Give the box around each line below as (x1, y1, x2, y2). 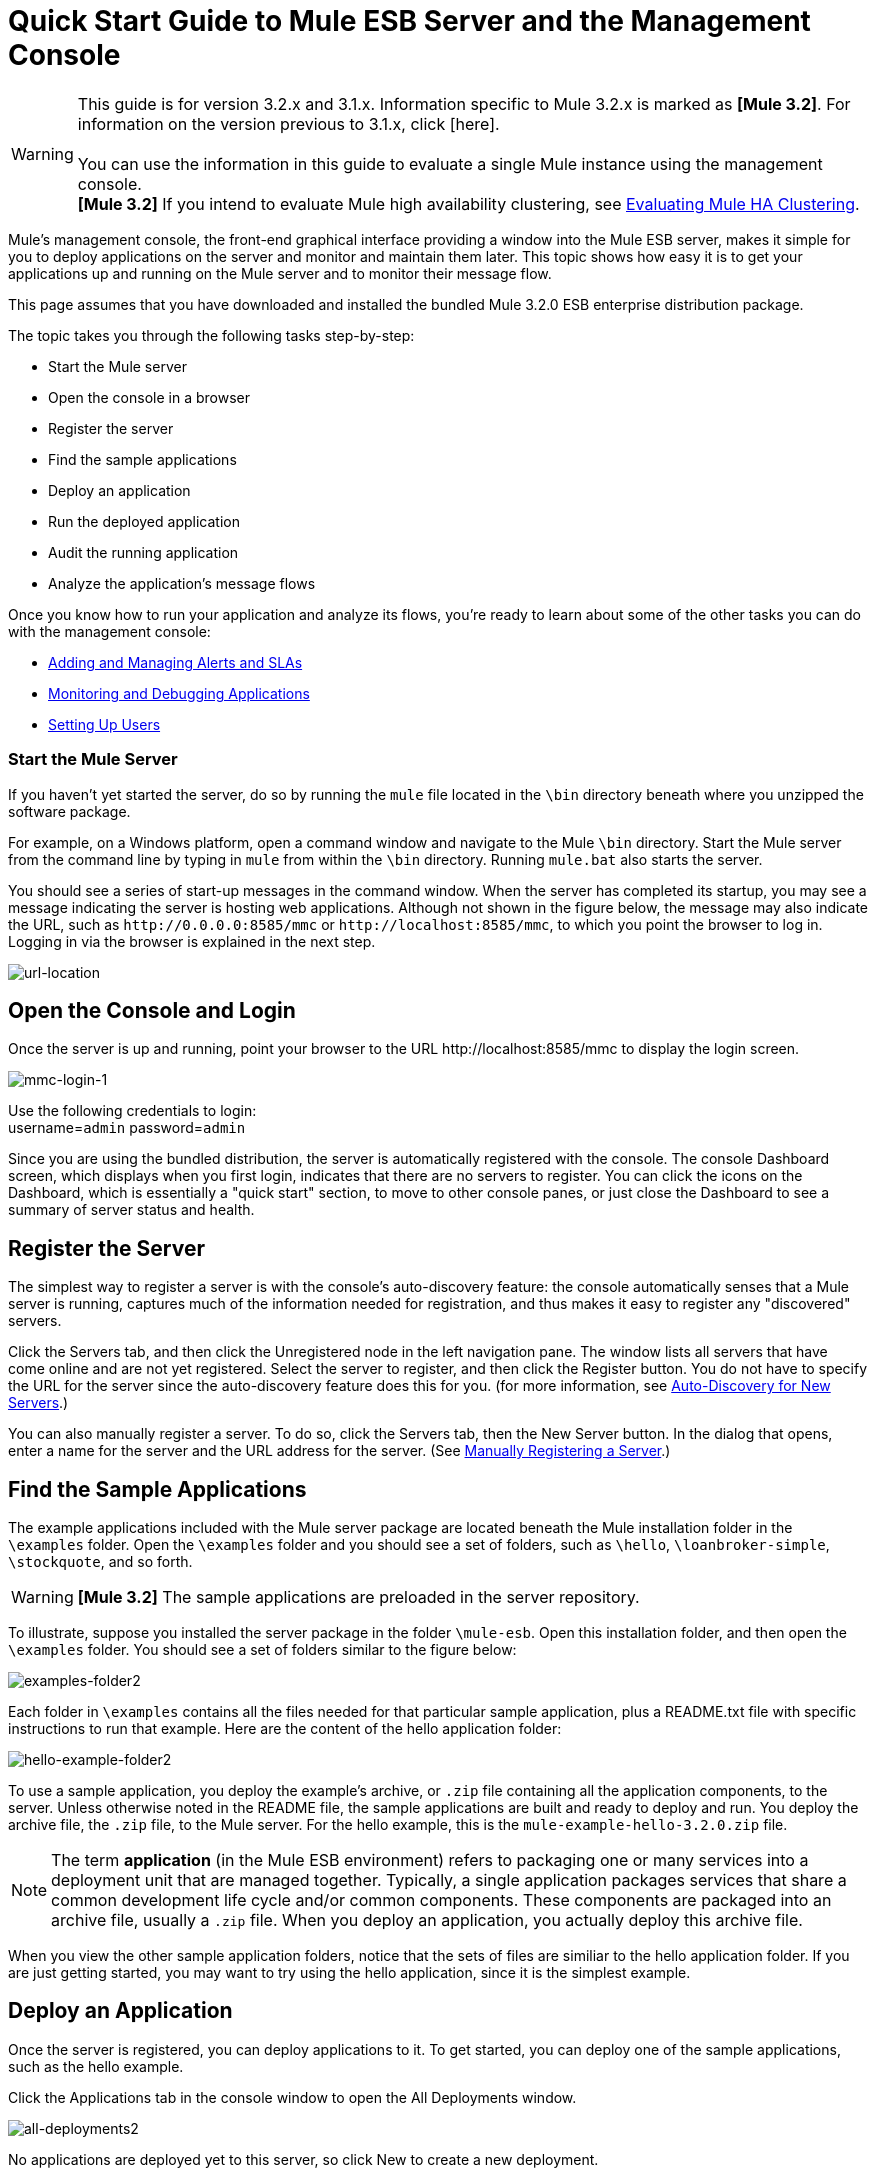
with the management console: (8, 622, 211, 640)
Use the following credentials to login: (8, 1102, 257, 1120)
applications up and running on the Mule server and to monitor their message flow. (8, 264, 552, 282)
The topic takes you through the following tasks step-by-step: (8, 326, 415, 344)
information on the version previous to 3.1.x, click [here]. (77, 113, 500, 134)
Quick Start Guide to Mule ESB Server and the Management (8, 4, 811, 38)
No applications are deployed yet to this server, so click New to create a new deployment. (8, 2150, 599, 2168)
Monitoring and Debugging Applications (48, 684, 310, 702)
